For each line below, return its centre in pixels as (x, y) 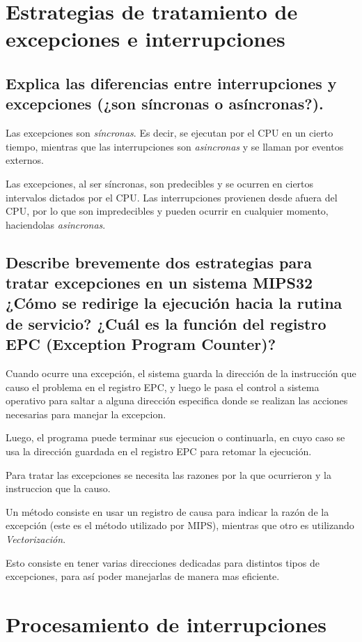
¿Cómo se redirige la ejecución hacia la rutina (174, 303)
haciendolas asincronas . (56, 224)
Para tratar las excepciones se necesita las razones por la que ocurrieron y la (168, 474)
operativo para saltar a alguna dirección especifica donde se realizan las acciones (177, 400)
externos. (25, 160)
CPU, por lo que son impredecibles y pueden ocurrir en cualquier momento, (167, 211)
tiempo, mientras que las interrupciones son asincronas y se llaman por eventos (175, 146)
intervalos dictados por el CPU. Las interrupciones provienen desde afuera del (172, 197)
